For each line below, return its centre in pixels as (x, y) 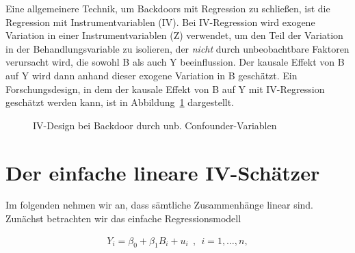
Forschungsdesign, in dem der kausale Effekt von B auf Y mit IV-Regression (165, 89)
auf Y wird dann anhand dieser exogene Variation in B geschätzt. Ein (152, 75)
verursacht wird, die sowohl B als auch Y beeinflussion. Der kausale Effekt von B (175, 62)
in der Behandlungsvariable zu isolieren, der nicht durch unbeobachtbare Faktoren (177, 48)
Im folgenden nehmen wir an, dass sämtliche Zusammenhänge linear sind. (160, 205)
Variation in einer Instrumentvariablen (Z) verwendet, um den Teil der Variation (174, 35)
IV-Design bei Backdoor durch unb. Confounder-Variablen (155, 125)
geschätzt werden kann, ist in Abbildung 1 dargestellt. (120, 102)
